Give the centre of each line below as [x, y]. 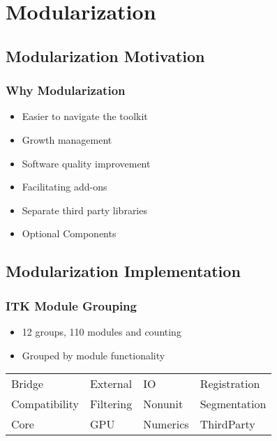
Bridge [28, 384]
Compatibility [45, 404]
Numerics [166, 424]
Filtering [111, 404]
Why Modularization [66, 90]
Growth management [67, 139]
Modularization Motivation [105, 55]
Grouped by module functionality [93, 355]
